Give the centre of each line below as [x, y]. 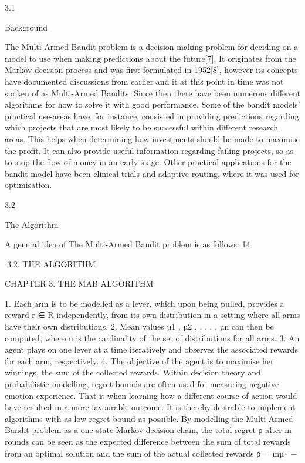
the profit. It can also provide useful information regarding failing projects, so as [149, 150]
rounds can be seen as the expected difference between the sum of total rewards [148, 441]
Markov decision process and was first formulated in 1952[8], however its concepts [151, 70]
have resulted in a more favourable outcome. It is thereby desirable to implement [150, 407]
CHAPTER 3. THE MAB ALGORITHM [79, 283]
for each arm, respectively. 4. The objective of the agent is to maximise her [139, 360]
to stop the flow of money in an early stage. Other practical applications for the [148, 162]
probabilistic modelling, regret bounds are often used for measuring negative [142, 384]
